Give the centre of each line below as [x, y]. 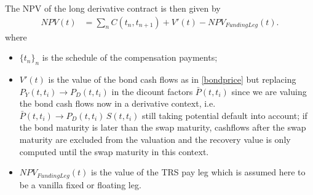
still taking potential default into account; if [225, 115]
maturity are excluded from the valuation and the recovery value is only [155, 139]
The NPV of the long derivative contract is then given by [113, 8]
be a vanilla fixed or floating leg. [80, 184]
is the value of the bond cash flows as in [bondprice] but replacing [172, 79]
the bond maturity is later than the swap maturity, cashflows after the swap [163, 127]
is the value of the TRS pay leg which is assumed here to [198, 172]
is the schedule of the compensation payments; [130, 57]
